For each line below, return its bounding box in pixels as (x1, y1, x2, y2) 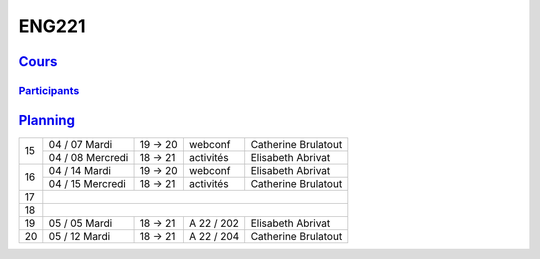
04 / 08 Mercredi (48, 150, 129, 164)
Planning (18, 111, 75, 129)
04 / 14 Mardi (48, 163, 112, 177)
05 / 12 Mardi (48, 229, 111, 243)
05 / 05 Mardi (48, 216, 113, 230)
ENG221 (18, 15, 86, 37)
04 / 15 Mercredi (48, 176, 127, 190)
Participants (18, 83, 80, 97)
